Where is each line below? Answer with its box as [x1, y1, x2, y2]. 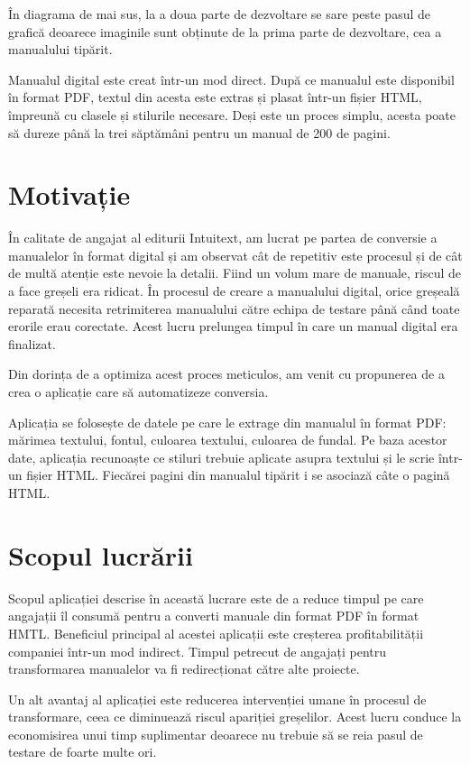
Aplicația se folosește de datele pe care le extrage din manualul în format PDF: [8, 412, 447, 431]
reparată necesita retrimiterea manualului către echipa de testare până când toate [8, 299, 460, 318]
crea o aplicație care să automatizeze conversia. [8, 382, 269, 401]
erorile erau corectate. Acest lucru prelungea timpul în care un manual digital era [8, 317, 458, 336]
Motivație [8, 176, 131, 213]
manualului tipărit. [8, 40, 113, 59]
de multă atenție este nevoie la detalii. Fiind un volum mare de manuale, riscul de [8, 263, 462, 282]
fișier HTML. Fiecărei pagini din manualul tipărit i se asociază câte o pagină [26, 465, 450, 484]
